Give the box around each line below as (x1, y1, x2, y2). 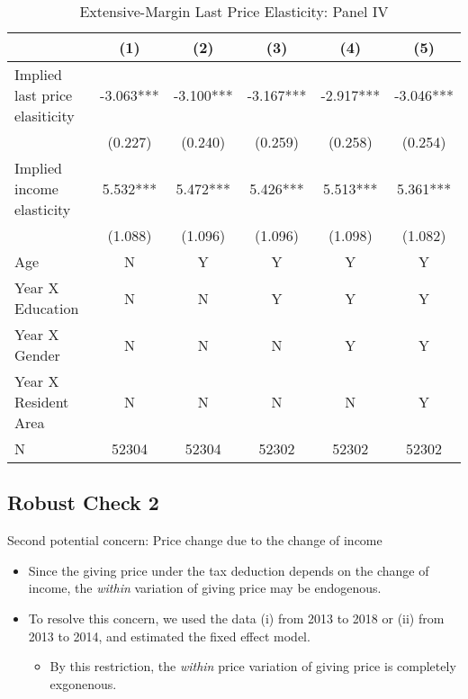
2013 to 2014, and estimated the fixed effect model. (28, 626, 310, 645)
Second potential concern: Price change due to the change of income (7, 531, 382, 550)
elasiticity (14, 105, 75, 126)
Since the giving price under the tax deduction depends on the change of (28, 560, 429, 579)
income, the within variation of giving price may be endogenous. (28, 578, 382, 597)
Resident (14, 391, 69, 412)
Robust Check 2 (7, 488, 159, 516)
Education (14, 298, 79, 318)
